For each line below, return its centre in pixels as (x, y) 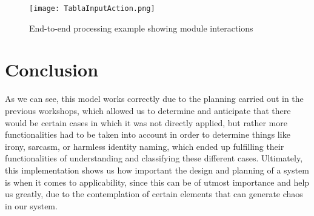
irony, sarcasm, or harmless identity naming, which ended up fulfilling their (145, 146)
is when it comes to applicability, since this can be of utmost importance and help (157, 182)
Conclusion (52, 69)
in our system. (31, 205)
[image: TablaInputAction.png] (92, 8)
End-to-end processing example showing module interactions (141, 28)
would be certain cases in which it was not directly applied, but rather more (146, 122)
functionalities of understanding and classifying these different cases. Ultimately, (154, 158)
